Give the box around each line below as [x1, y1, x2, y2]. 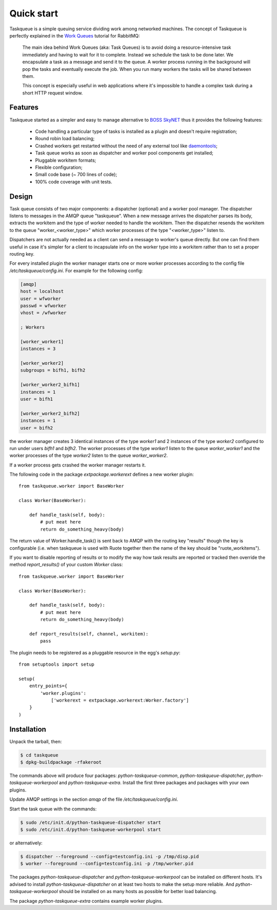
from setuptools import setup [18, 662, 95, 667]
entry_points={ [29, 683, 68, 689]
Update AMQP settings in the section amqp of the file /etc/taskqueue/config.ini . [9, 796, 179, 803]
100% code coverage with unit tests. [35, 179, 112, 185]
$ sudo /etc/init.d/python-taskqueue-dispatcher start [20, 819, 161, 825]
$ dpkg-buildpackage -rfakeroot [20, 760, 102, 765]
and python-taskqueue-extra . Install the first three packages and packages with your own [59, 780, 249, 786]
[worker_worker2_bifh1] [20, 382, 81, 388]
